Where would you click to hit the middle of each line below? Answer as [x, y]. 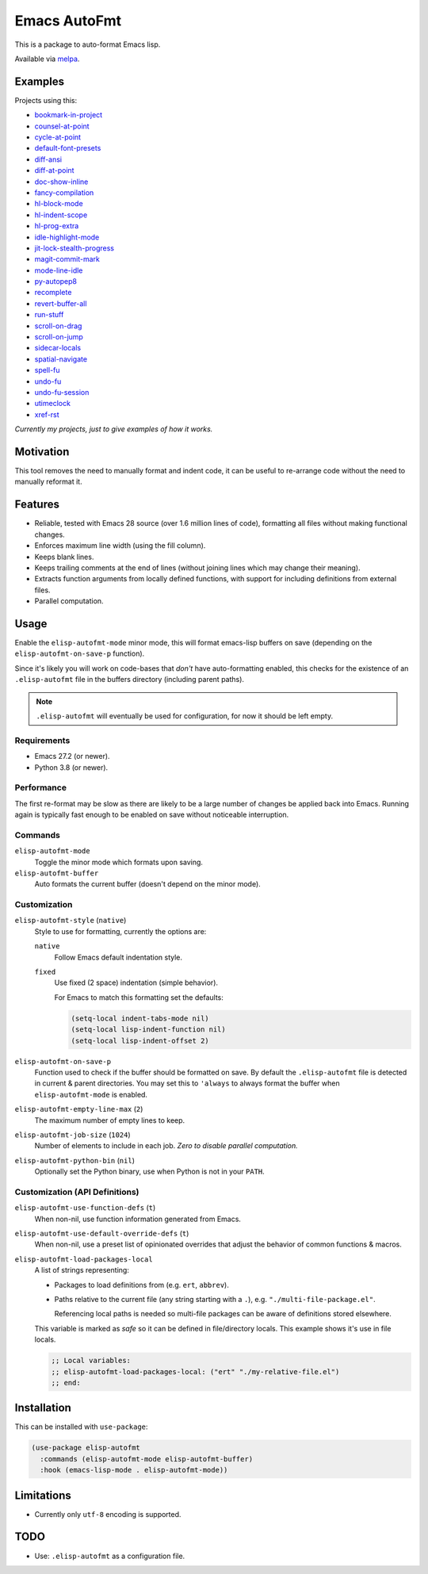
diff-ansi [48, 159]
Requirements [42, 740]
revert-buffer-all [61, 303]
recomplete [53, 293]
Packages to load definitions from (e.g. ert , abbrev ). [141, 1285]
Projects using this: [46, 100]
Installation [43, 1408]
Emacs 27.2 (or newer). [72, 756]
